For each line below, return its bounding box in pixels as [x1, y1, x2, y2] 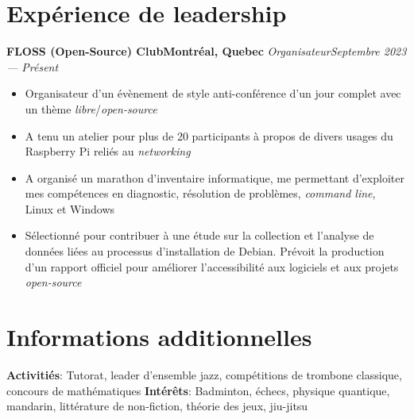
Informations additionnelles [6, 321, 312, 353]
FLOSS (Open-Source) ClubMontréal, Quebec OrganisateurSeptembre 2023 [6, 43, 407, 60]
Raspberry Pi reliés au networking [25, 143, 191, 160]
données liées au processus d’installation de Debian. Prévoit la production [25, 243, 385, 259]
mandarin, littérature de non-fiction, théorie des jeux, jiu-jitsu [6, 398, 308, 414]
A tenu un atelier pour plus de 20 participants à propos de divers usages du [25, 127, 393, 144]
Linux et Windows [25, 200, 115, 217]
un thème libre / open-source [25, 100, 157, 117]
